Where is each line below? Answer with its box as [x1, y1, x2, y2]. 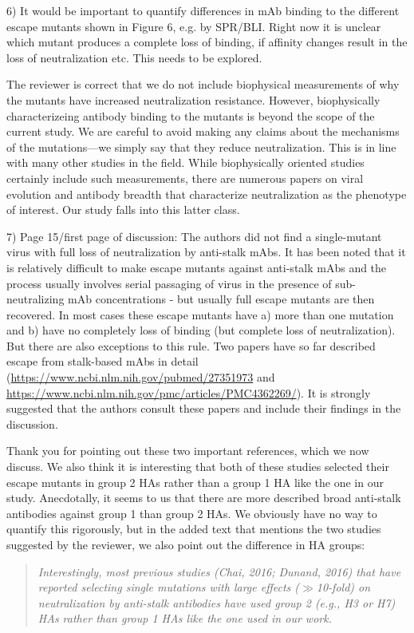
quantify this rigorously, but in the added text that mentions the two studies [6, 520, 381, 537]
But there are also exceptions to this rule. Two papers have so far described [6, 337, 376, 354]
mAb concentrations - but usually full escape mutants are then [68, 291, 375, 307]
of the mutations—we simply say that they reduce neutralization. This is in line [6, 138, 396, 155]
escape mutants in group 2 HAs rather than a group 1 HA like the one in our [6, 473, 384, 490]
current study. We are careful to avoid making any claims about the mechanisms [6, 123, 400, 140]
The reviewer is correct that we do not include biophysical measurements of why [6, 76, 400, 93]
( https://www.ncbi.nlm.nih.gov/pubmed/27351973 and [6, 369, 275, 386]
